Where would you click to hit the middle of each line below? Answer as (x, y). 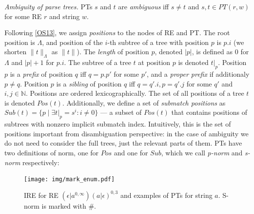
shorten (16, 52)
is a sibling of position (89, 83)
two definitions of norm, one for (52, 152)
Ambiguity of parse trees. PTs (49, 6)
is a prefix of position (41, 74)
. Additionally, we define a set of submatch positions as (144, 102)
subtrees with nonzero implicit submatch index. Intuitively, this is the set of (118, 124)
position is (20, 42)
